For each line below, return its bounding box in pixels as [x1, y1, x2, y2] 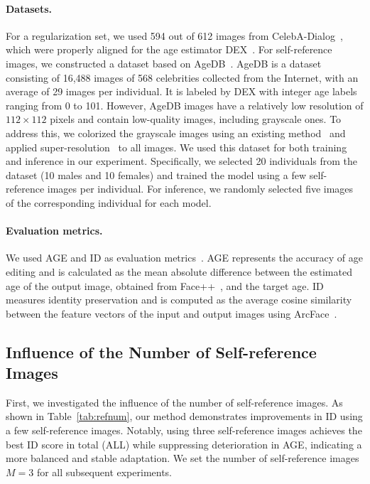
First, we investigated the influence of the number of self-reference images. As [6, 394, 343, 409]
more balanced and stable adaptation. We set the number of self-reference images [6, 451, 359, 466]
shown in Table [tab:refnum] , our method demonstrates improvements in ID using [6, 409, 363, 424]
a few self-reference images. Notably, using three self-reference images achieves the [6, 423, 362, 438]
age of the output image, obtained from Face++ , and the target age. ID [6, 278, 324, 293]
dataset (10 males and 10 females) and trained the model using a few [6, 167, 307, 182]
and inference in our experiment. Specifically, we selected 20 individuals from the [6, 154, 357, 168]
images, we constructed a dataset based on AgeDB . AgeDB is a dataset [6, 55, 322, 70]
